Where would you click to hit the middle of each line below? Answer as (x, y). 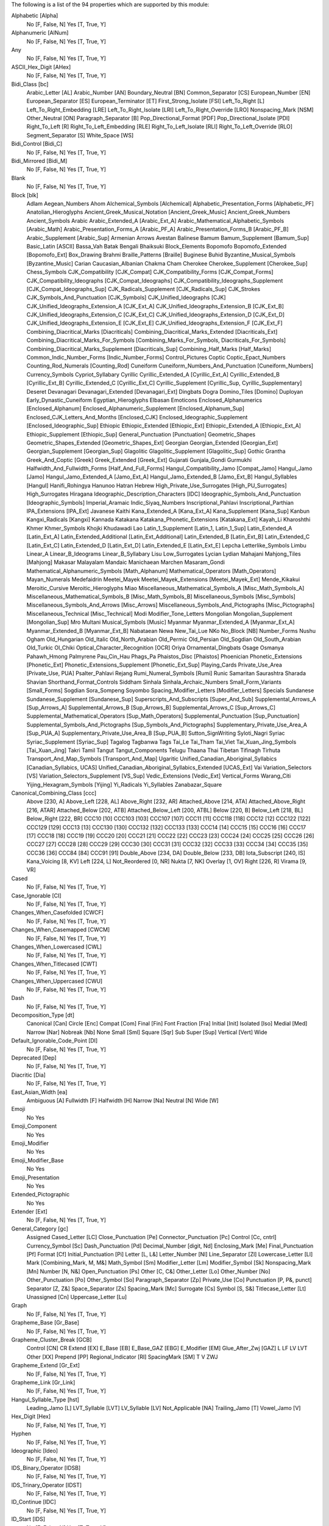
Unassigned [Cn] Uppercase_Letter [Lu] (77, 1296)
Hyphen (21, 1434)
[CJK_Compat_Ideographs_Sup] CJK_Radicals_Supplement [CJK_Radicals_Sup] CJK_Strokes (143, 289)
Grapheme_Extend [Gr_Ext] (46, 1365)
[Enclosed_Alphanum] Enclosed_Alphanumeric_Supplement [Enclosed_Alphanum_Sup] (136, 408)
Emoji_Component (34, 1126)
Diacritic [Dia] (28, 1075)
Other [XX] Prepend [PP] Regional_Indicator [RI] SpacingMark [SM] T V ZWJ (122, 1357)
